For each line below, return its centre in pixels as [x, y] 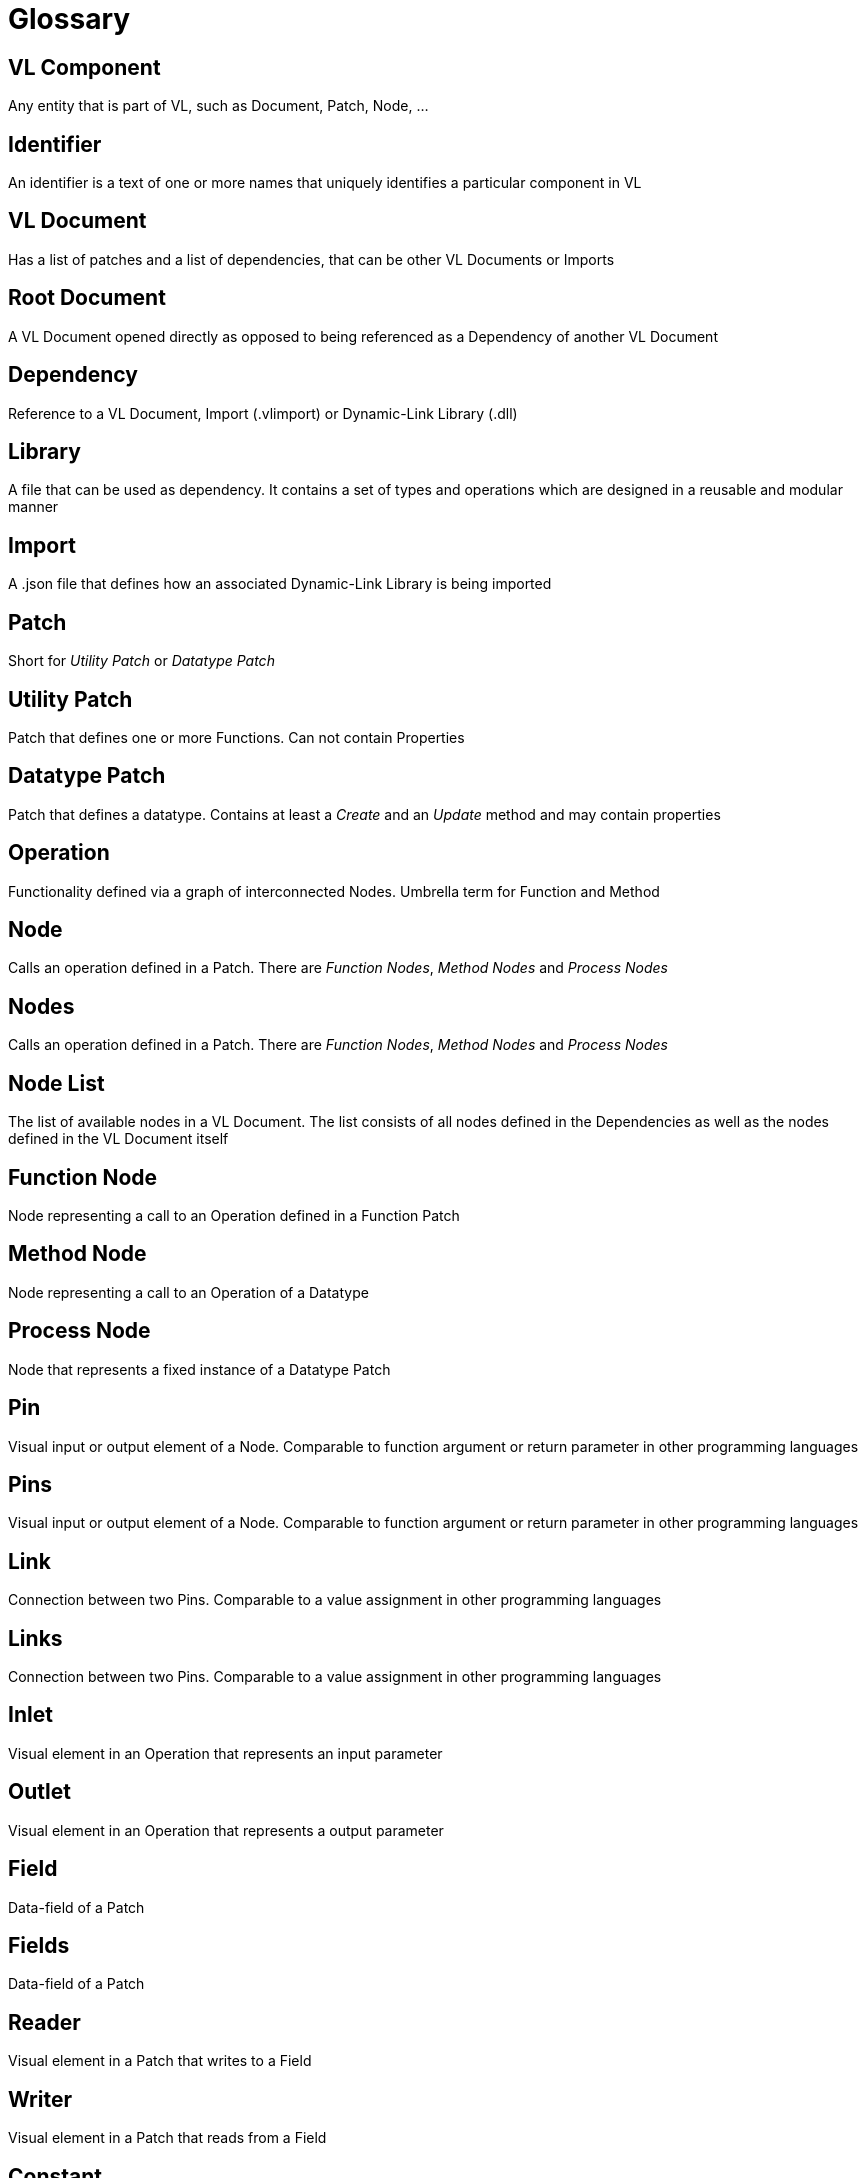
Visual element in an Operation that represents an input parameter [225, 1753]
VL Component [84, 67]
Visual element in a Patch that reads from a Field [167, 2138]
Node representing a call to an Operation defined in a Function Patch [234, 1215]
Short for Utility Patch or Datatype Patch [141, 661]
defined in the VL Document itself [118, 1139]
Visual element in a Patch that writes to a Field [160, 2061]
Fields [39, 1945]
